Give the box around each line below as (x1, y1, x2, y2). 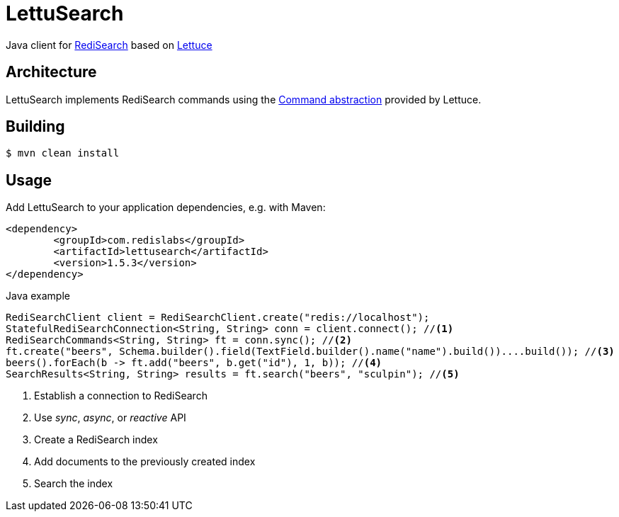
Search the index (34, 477, 113, 490)
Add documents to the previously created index (34, 455, 256, 468)
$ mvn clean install (6, 147, 120, 159)
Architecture (6, 63, 97, 81)
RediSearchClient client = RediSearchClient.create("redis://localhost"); (6, 312, 430, 324)
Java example (6, 290, 70, 302)
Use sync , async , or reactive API (34, 411, 186, 424)
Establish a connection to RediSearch (34, 390, 208, 402)
